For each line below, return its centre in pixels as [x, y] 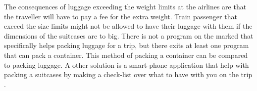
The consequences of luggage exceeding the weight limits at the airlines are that [125, 6]
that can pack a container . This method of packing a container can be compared [126, 55]
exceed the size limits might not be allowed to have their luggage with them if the [128, 26]
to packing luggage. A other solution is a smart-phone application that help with [127, 65]
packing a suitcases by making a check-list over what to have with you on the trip [128, 74]
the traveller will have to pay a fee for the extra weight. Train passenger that [121, 16]
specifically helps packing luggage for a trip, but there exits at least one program [127, 45]
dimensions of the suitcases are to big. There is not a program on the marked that [129, 35]
